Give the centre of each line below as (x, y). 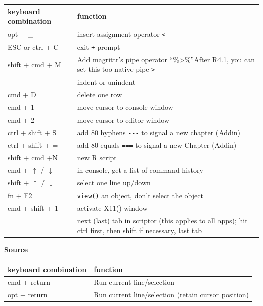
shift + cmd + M (34, 64)
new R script (97, 157)
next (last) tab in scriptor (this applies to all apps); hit (162, 220)
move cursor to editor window (123, 119)
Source (16, 250)
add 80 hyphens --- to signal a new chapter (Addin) (159, 132)
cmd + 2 (21, 119)
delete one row (100, 94)
